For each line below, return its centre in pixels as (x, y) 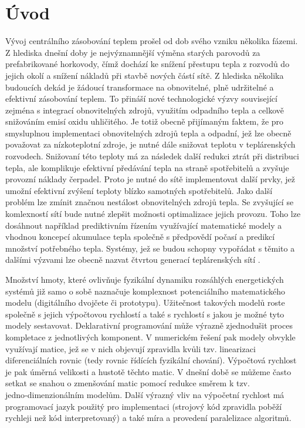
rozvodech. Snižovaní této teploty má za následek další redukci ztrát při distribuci (152, 156)
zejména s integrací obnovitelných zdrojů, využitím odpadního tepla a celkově (145, 110)
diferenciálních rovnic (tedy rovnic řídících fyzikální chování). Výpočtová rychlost (151, 360)
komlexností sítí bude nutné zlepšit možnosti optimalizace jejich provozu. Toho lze (153, 214)
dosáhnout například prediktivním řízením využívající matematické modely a (144, 225)
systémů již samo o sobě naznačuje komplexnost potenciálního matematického (145, 291)
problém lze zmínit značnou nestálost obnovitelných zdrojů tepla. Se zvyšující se (150, 202)
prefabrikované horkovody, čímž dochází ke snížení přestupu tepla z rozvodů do (148, 64)
